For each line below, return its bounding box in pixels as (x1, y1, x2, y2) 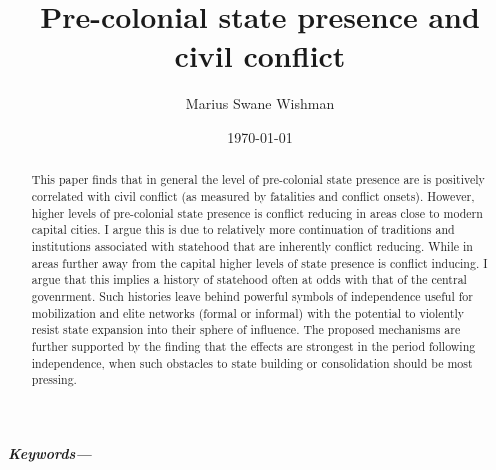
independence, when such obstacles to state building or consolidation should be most (31, 354, 473, 371)
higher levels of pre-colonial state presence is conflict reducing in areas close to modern (31, 204, 483, 221)
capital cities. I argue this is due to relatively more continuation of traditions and (31, 221, 455, 238)
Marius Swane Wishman (185, 93, 335, 114)
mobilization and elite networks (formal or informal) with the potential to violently (31, 304, 465, 321)
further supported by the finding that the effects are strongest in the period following (31, 337, 476, 354)
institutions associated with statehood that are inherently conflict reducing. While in (31, 237, 473, 254)
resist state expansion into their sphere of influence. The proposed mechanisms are (31, 321, 461, 338)
